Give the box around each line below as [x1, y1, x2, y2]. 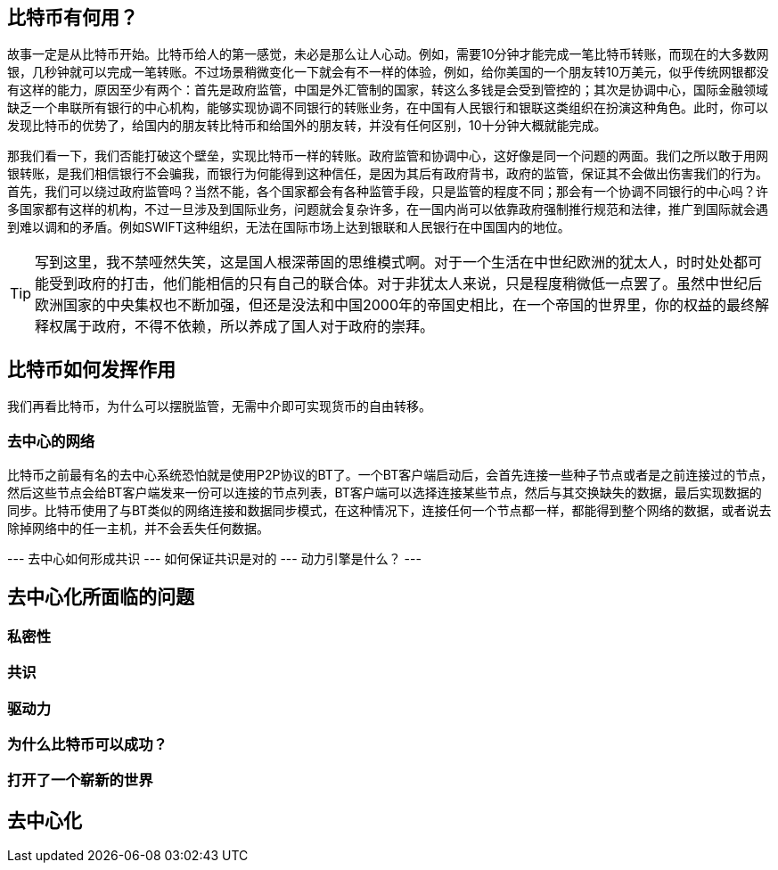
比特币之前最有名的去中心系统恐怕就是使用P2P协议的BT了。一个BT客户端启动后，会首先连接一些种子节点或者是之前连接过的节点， [7, 467, 774, 483]
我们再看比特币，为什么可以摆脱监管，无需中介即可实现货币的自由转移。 [7, 398, 431, 414]
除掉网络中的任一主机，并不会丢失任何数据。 [7, 521, 269, 537]
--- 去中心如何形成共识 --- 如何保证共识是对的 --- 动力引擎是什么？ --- [7, 551, 422, 567]
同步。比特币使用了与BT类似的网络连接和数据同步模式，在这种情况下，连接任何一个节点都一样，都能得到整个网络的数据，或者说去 [7, 503, 772, 519]
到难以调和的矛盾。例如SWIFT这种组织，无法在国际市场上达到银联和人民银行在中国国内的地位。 [7, 219, 570, 235]
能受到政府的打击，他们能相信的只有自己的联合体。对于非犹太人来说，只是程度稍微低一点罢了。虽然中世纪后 [35, 275, 763, 293]
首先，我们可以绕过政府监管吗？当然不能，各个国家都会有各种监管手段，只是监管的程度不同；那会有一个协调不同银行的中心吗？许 [7, 184, 768, 200]
